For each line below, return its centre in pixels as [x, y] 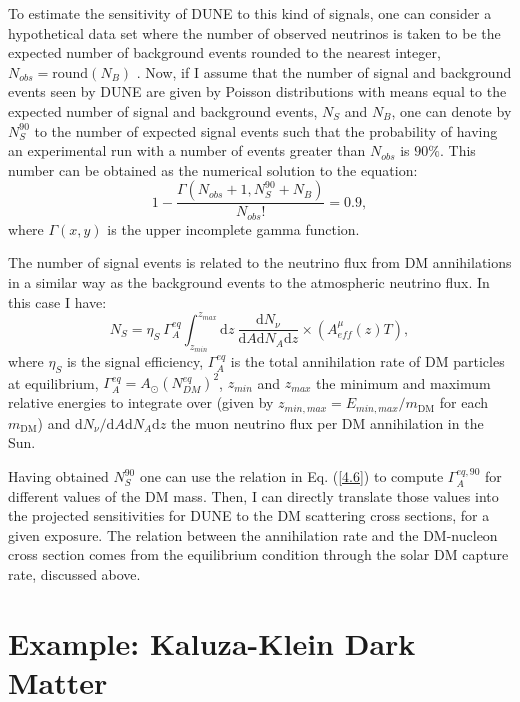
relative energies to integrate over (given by [141, 402]
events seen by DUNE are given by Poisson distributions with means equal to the [257, 91]
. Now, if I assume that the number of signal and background [324, 71]
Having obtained [58, 476]
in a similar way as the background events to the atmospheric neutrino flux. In [249, 282]
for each [464, 402]
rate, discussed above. [74, 574]
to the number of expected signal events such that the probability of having [266, 130]
